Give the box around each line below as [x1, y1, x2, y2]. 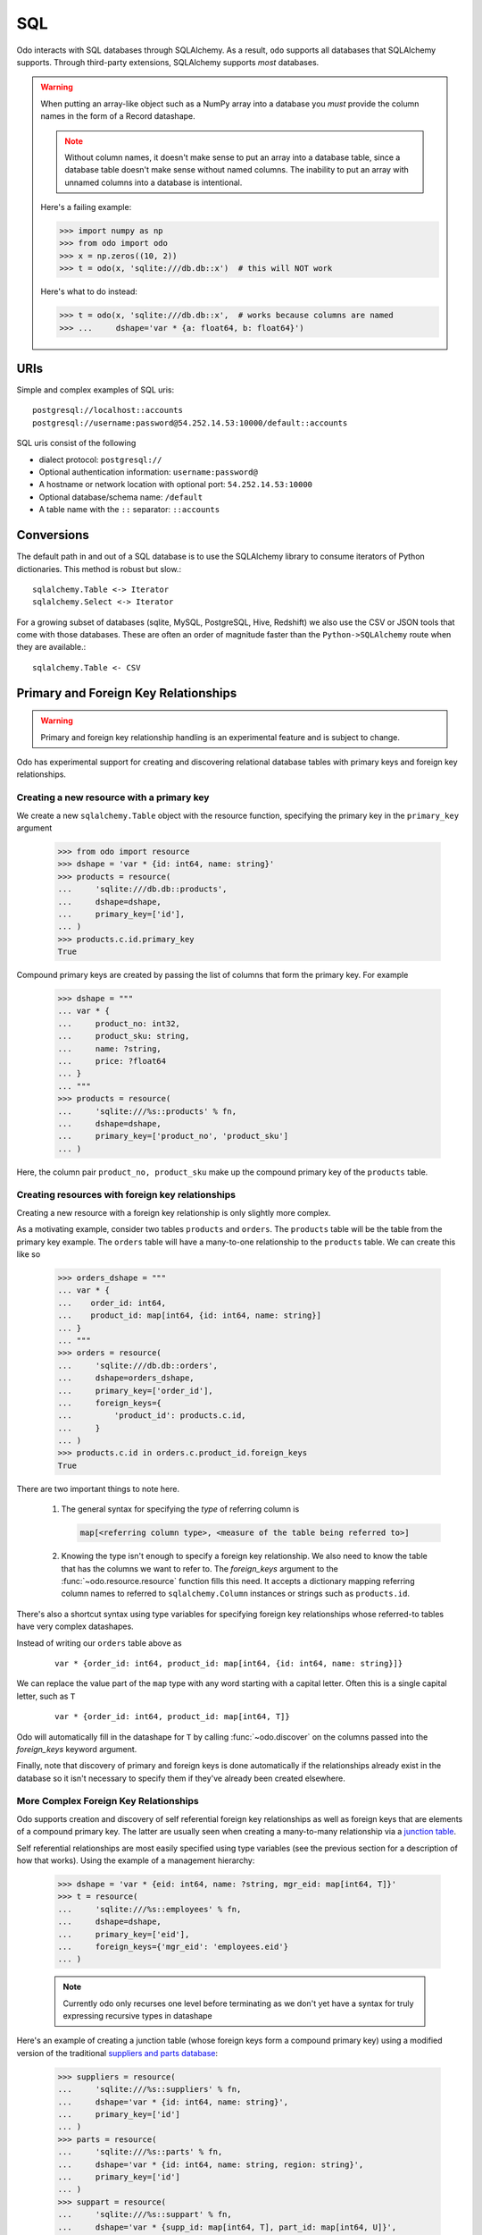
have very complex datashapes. [16, 1621, 134, 1632]
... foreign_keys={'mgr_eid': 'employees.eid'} [57, 1941, 289, 1952]
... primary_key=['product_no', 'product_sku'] [57, 1131, 289, 1142]
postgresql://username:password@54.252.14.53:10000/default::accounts [32, 417, 348, 428]
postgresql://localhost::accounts [32, 405, 183, 416]
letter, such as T [16, 1691, 76, 1701]
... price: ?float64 [57, 1056, 167, 1066]
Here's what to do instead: [40, 286, 138, 297]
